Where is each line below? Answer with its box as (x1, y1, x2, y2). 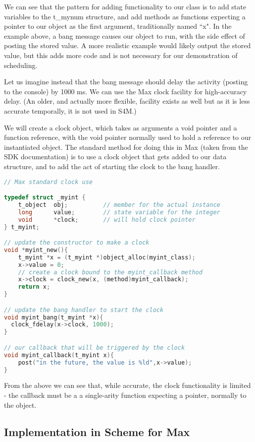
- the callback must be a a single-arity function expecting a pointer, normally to (4, 389, 247, 400)
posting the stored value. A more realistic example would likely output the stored (4, 40, 251, 51)
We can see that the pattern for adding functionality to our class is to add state (4, 1, 246, 11)
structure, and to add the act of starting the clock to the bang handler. (4, 161, 220, 171)
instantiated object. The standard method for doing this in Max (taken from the (4, 141, 248, 152)
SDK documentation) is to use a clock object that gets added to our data (4, 151, 227, 162)
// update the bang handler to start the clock (4, 306, 164, 314)
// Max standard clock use (4, 178, 93, 186)
